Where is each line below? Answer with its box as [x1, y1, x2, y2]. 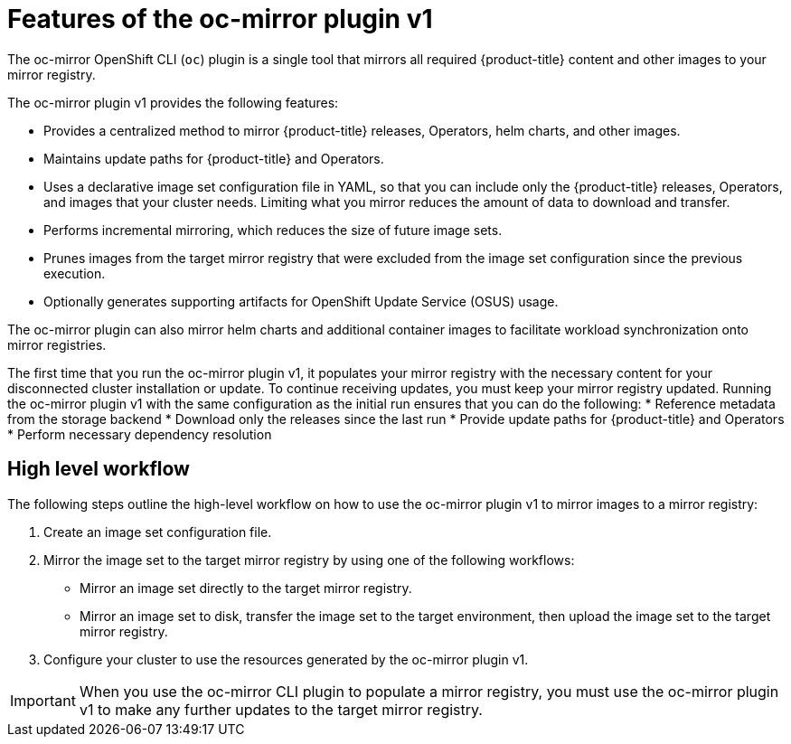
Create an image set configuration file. [43, 523, 272, 540]
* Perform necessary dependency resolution [7, 426, 272, 442]
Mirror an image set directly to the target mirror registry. [80, 579, 412, 596]
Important [10, 691, 76, 710]
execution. [43, 265, 106, 281]
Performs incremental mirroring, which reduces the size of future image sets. [43, 221, 503, 238]
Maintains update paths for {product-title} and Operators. [43, 150, 384, 166]
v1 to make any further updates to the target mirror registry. [79, 700, 483, 719]
